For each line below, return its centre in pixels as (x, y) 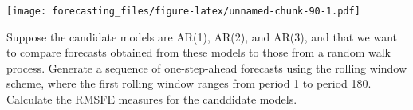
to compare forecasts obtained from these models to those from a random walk (199, 52)
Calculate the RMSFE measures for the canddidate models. (152, 99)
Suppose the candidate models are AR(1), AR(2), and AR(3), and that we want (202, 36)
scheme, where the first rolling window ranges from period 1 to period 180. (189, 83)
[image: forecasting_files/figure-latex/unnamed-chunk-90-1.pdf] (183, 11)
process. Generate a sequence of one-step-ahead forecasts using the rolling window (207, 67)
